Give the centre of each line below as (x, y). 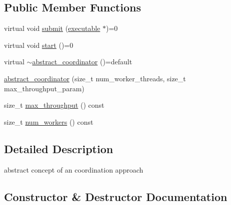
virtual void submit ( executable (52, 28)
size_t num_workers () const (49, 121)
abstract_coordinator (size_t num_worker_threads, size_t (95, 78)
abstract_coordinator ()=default (82, 62)
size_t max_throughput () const (54, 105)
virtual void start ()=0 (39, 45)
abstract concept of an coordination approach (74, 169)
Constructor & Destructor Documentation (116, 196)
